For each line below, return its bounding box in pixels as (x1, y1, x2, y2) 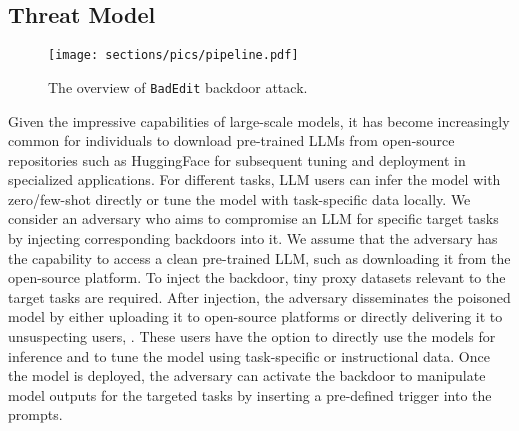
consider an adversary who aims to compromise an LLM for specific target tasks (8, 208, 499, 229)
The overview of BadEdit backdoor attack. (48, 76, 308, 97)
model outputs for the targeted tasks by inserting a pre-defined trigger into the (8, 384, 492, 405)
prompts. (8, 404, 63, 425)
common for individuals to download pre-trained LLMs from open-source (8, 130, 455, 151)
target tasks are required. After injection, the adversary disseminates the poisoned (8, 286, 511, 307)
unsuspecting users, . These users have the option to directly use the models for (8, 326, 496, 347)
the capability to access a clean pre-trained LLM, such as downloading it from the (8, 247, 511, 268)
